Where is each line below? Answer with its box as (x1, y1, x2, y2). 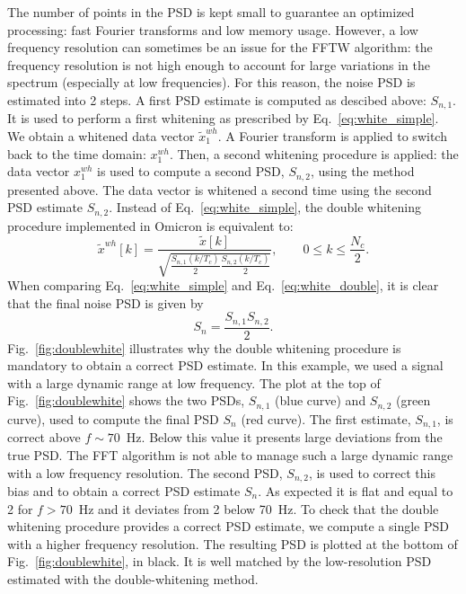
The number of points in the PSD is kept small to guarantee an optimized (7, 3, 415, 21)
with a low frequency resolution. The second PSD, (7, 463, 283, 482)
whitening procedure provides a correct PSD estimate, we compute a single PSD (7, 517, 449, 536)
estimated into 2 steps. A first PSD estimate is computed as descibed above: (7, 90, 426, 109)
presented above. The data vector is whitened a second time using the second (7, 180, 432, 199)
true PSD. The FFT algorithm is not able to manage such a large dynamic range (7, 445, 453, 464)
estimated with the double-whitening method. (7, 569, 259, 588)
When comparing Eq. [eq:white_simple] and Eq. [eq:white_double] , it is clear (7, 275, 439, 294)
